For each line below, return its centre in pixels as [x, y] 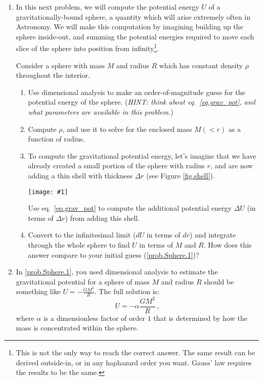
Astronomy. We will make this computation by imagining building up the [129, 27]
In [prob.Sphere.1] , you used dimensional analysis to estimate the [117, 272]
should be [219, 281]
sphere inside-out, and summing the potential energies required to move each [135, 36]
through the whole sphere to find [79, 245]
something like [38, 291]
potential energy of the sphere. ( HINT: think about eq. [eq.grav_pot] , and [142, 102]
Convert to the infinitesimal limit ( [82, 235]
